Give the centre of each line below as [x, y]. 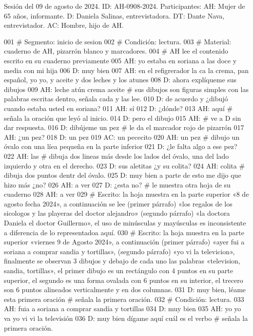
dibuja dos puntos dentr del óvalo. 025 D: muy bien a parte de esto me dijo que [123, 175]
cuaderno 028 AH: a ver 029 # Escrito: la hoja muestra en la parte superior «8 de [126, 194]
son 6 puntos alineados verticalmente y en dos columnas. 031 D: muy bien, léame [125, 289]
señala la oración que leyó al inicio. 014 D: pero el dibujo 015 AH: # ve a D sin [123, 118]
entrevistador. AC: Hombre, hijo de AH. [64, 25]
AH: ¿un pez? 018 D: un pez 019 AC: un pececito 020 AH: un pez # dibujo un [122, 137]
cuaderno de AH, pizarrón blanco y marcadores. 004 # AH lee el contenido [116, 51]
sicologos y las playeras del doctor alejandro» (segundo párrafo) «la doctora [117, 213]
